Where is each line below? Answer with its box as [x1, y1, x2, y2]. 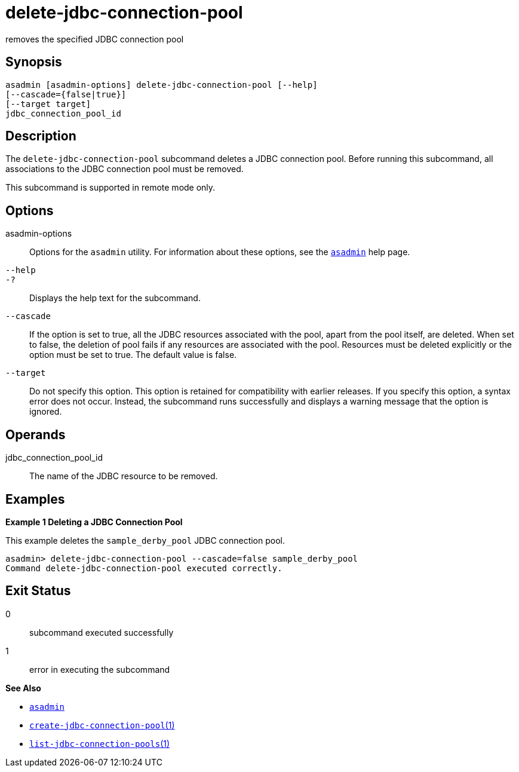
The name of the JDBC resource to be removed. [29, 471, 218, 482]
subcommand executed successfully [29, 627, 174, 638]
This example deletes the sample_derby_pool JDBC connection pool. [5, 535, 285, 546]
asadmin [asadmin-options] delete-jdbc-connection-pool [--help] [5, 79, 318, 90]
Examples [5, 491, 65, 507]
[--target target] [5, 99, 91, 109]
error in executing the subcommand [29, 664, 170, 675]
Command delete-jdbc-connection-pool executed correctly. [5, 563, 282, 573]
